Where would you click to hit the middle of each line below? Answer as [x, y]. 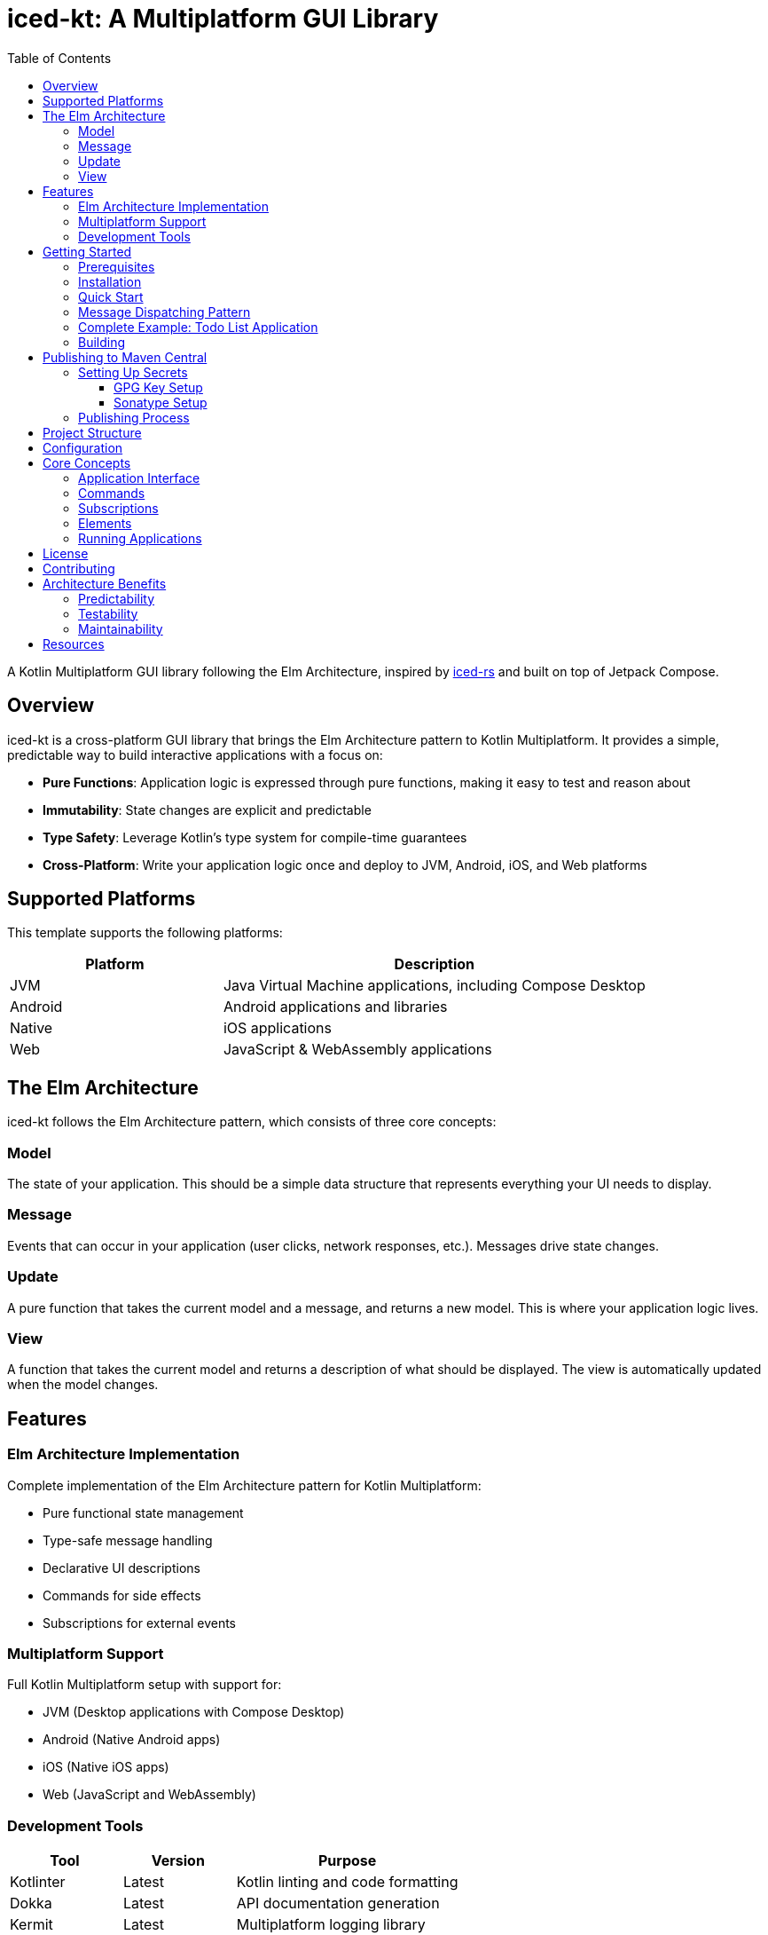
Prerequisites [117, 266]
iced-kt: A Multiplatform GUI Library [223, 19]
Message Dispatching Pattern [165, 312]
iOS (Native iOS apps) [106, 1767]
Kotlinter [38, 1882]
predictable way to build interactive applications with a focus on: [195, 754]
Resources [74, 644]
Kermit [31, 1924]
